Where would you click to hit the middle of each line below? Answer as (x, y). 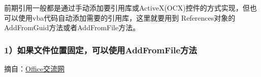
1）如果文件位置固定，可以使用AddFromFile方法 (101, 50)
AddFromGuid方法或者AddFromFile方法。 (72, 27)
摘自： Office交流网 (34, 68)
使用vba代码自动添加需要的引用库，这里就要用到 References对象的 (127, 17)
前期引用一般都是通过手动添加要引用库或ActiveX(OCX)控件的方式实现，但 (127, 8)
